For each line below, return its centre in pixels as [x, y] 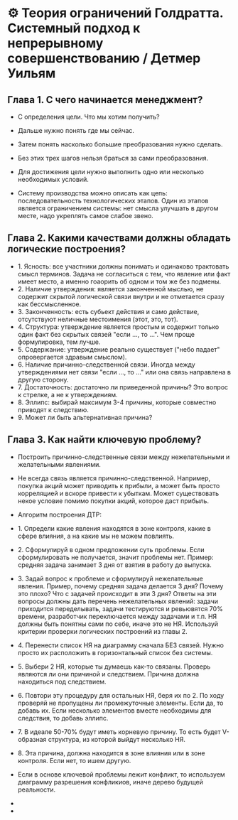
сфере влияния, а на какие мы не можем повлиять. [96, 536]
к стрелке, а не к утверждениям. [68, 394]
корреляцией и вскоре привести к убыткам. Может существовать [118, 493]
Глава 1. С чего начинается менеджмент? [105, 100]
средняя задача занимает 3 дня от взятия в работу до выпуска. [114, 565]
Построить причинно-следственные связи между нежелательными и [124, 457]
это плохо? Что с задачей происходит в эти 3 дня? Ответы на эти [117, 593]
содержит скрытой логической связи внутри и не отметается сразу [121, 296]
